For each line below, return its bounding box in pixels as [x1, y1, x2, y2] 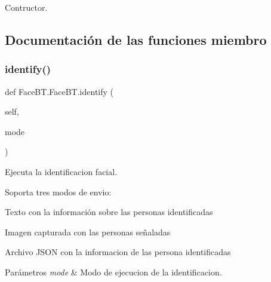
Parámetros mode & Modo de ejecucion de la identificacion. [5, 265, 222, 278]
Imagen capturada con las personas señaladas [5, 225, 171, 238]
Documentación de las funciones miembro [5, 30, 267, 48]
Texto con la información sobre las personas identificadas [5, 206, 213, 218]
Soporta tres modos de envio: [5, 185, 112, 198]
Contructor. [5, 1, 48, 13]
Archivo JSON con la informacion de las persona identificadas [5, 246, 231, 258]
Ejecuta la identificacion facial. [5, 165, 118, 177]
